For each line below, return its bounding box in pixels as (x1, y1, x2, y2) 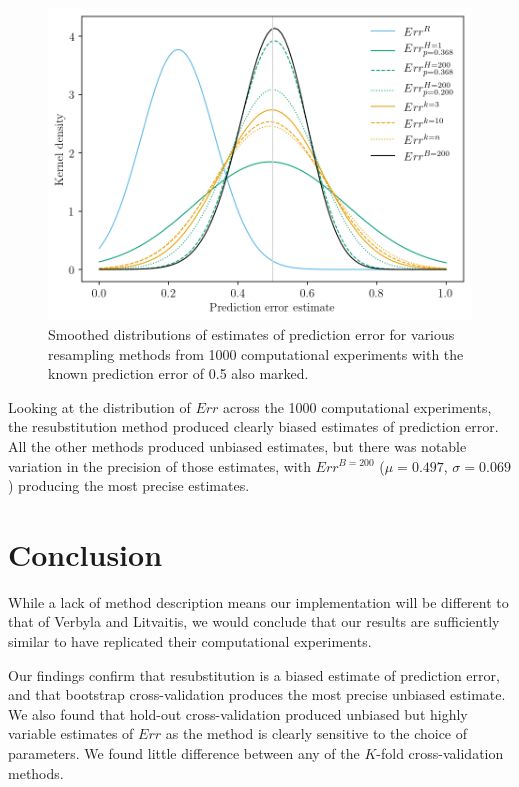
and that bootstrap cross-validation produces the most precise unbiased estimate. (8, 684, 506, 705)
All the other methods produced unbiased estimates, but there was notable (8, 435, 467, 456)
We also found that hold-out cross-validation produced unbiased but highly (8, 703, 468, 724)
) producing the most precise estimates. (8, 475, 250, 496)
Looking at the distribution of (8, 396, 191, 417)
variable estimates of (8, 723, 134, 744)
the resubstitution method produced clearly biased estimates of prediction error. (8, 416, 499, 437)
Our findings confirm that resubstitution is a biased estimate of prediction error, (8, 664, 500, 685)
